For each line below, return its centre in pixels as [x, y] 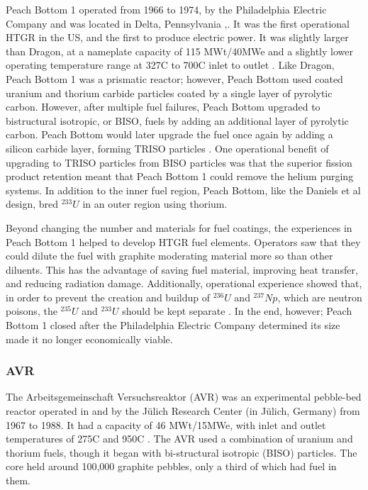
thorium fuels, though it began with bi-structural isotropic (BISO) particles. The [182, 452]
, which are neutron [320, 297]
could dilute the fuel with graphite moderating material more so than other [169, 256]
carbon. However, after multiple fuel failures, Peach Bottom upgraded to [163, 107]
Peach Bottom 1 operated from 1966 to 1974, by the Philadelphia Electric [166, 9]
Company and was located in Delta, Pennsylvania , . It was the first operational [178, 23]
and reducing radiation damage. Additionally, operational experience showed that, [184, 283]
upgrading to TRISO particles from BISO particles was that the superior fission [179, 162]
